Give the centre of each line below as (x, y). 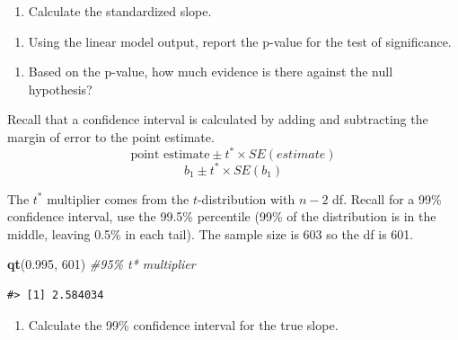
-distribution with (246, 198)
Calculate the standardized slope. (120, 11)
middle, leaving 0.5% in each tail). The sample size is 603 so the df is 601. (211, 233)
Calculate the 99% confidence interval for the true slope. (183, 324)
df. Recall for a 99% (387, 198)
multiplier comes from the (118, 198)
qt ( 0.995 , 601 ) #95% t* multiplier (101, 264)
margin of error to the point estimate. (111, 136)
